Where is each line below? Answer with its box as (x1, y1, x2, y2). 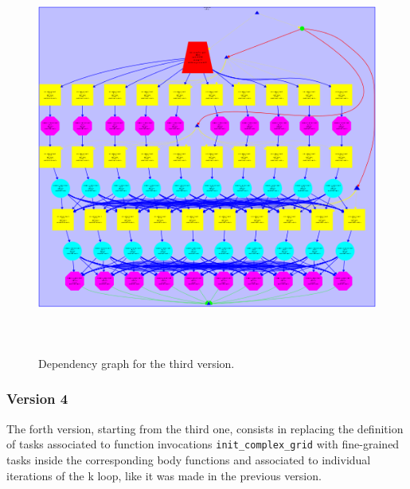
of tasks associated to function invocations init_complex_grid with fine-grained (6, 436, 400, 452)
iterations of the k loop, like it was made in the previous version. (6, 467, 322, 483)
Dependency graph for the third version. (38, 354, 235, 371)
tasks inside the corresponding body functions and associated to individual (6, 451, 371, 467)
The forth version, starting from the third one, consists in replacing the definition (6, 420, 404, 436)
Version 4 (6, 389, 68, 409)
